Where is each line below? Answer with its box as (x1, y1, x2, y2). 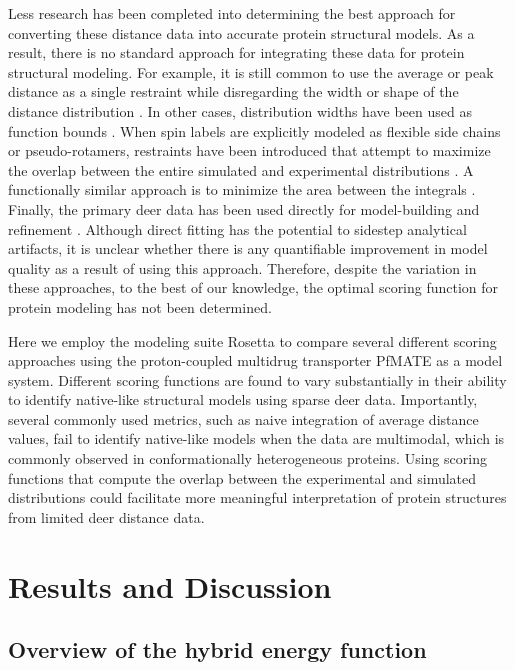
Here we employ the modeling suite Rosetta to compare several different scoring (8, 330, 497, 351)
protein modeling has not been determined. (8, 296, 272, 317)
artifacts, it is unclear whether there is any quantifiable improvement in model (8, 238, 488, 259)
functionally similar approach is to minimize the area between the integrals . (8, 179, 476, 200)
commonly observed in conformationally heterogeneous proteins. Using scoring (8, 448, 487, 469)
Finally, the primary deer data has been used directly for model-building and (8, 198, 480, 219)
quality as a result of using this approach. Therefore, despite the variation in (8, 257, 477, 278)
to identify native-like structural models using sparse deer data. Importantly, (8, 389, 478, 410)
